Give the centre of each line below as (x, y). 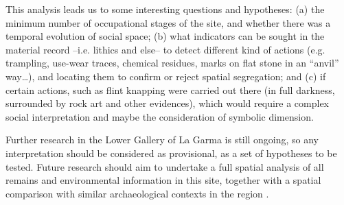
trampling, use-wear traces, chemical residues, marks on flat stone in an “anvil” (172, 63)
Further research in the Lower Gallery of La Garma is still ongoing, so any (162, 140)
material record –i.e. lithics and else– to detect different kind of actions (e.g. (165, 49)
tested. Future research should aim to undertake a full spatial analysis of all (165, 166)
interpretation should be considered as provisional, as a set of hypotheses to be (171, 153)
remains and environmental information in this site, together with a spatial (163, 180)
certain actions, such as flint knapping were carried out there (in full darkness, (170, 89)
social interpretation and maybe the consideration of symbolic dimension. (160, 116)
